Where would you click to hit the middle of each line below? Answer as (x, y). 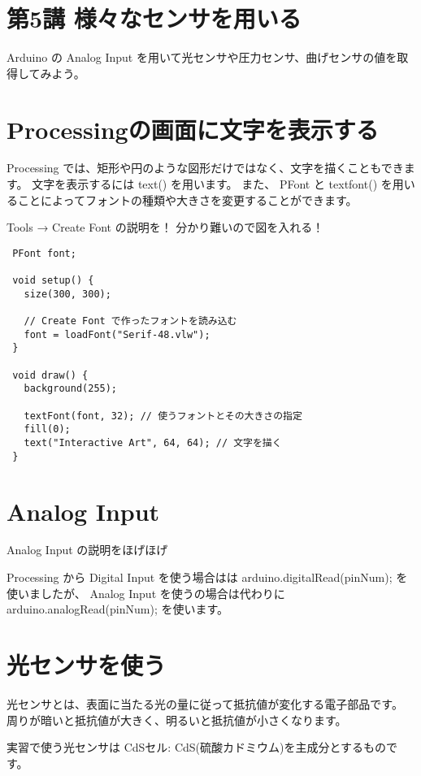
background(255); (71, 389)
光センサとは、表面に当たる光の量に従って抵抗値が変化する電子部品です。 (205, 703)
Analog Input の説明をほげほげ (87, 550)
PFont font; (44, 253)
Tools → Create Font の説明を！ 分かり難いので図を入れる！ (165, 227)
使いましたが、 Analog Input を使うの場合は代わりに (146, 593)
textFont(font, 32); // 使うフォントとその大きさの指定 (163, 416)
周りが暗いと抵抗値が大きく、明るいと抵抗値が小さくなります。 (177, 720)
